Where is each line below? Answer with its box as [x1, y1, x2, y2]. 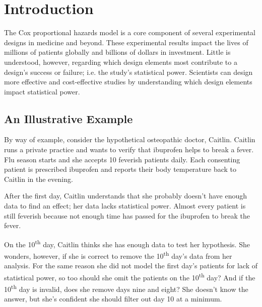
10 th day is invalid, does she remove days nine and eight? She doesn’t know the [4, 282, 248, 294]
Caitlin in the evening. [4, 173, 73, 184]
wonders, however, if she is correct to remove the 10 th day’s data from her [4, 249, 232, 261]
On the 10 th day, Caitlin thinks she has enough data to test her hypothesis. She [4, 237, 250, 249]
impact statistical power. [4, 86, 80, 96]
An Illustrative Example [4, 111, 133, 126]
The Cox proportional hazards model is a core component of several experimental [4, 27, 256, 38]
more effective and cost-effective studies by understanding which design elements [4, 76, 252, 87]
